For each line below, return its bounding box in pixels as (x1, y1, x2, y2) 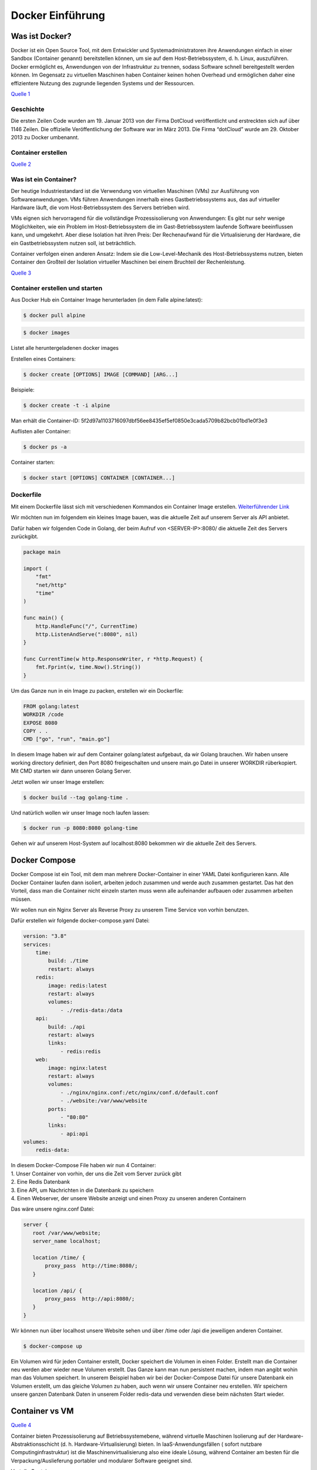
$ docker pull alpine (23, 312, 86, 319)
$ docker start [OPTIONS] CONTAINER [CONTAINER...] (23, 475, 176, 482)
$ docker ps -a (23, 444, 67, 450)
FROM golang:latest (23, 703, 79, 710)
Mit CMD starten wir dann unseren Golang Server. (11, 767, 131, 774)
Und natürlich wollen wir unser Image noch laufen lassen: (11, 809, 150, 816)
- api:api (60, 1130, 89, 1137)
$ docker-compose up (23, 1342, 82, 1349)
